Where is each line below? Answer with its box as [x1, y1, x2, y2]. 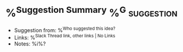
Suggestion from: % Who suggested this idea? [14, 26, 116, 33]
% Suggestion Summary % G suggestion [5, 4, 178, 20]
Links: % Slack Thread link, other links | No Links [14, 33, 116, 41]
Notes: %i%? [14, 40, 46, 47]
